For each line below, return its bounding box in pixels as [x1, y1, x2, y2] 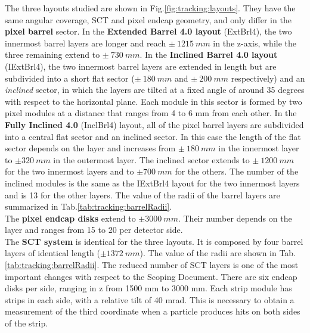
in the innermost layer [218, 142, 299, 154]
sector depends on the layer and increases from [5, 142, 176, 154]
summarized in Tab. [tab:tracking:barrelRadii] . [5, 200, 172, 213]
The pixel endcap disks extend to [5, 211, 136, 224]
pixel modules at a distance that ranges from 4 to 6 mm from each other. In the [5, 107, 297, 119]
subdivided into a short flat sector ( [5, 71, 135, 84]
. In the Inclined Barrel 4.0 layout [139, 48, 278, 61]
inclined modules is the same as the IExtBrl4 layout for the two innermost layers [5, 176, 300, 189]
